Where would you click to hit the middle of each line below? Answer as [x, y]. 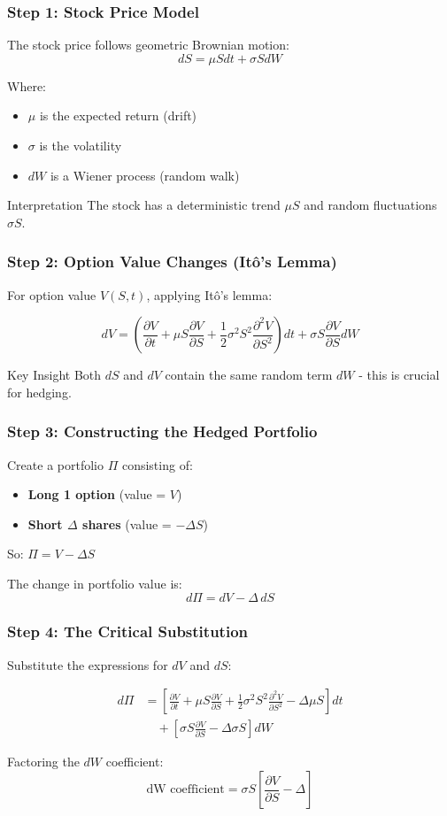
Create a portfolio [55, 464]
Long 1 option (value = [97, 494]
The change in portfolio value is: [95, 583]
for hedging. [39, 392]
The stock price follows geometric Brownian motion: [148, 45]
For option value [52, 294]
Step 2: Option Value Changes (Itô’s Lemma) [172, 262]
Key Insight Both [54, 375]
